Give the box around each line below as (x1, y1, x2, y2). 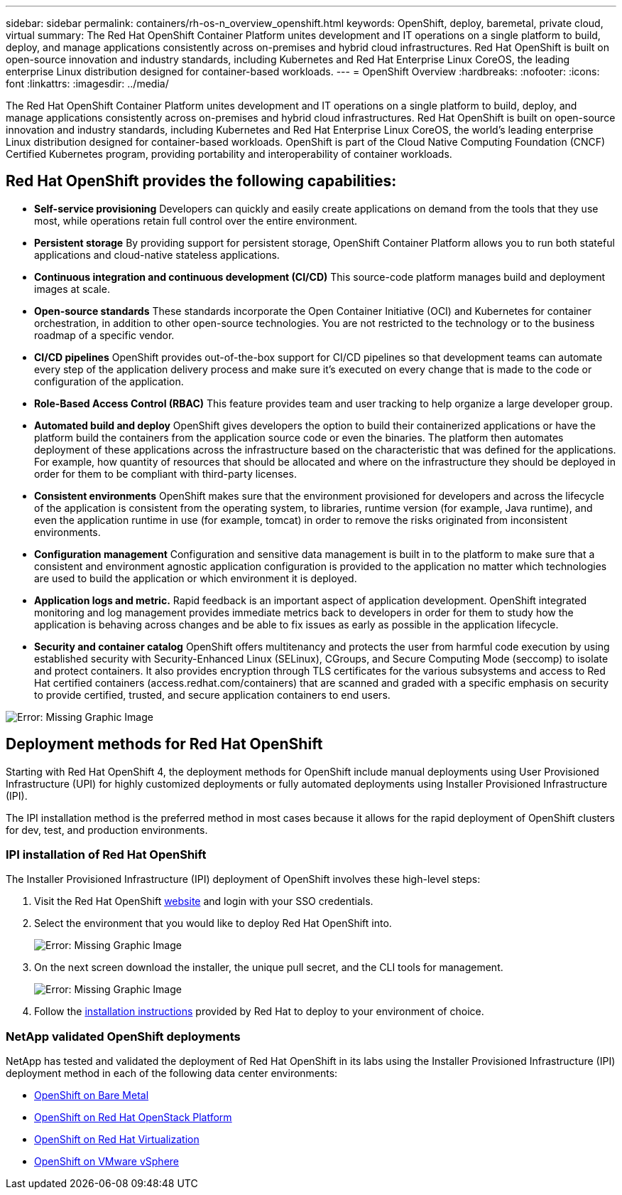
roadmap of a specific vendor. (34, 328, 175, 341)
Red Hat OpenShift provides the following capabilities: (6, 172, 397, 191)
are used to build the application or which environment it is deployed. (34, 572, 357, 584)
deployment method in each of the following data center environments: (6, 1067, 338, 1080)
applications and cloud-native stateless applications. (34, 248, 280, 261)
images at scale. (34, 282, 110, 295)
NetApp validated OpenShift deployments (6, 1029, 241, 1044)
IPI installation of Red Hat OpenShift (6, 847, 207, 862)
